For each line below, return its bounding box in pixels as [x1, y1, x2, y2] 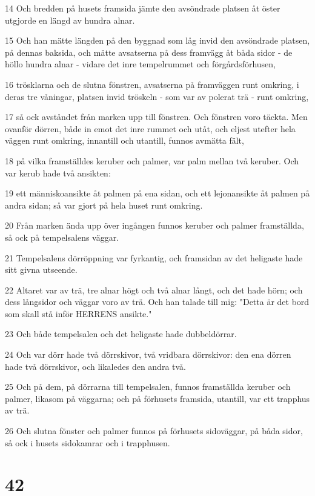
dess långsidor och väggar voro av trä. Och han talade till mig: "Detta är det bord [5, 295, 310, 308]
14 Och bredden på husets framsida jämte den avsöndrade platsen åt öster [5, 2, 280, 14]
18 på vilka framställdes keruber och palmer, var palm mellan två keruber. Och [5, 154, 299, 167]
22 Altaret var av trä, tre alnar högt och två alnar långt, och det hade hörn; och [5, 283, 303, 296]
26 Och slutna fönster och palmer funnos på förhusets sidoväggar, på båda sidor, [5, 424, 303, 437]
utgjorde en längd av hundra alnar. [5, 13, 135, 26]
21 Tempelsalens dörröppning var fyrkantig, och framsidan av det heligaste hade [5, 251, 303, 264]
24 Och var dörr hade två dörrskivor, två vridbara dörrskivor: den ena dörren [5, 348, 291, 361]
